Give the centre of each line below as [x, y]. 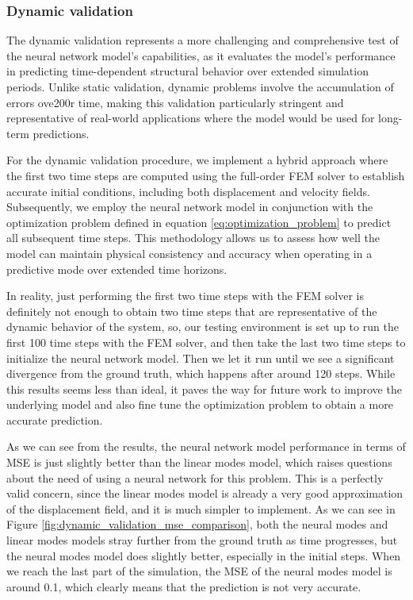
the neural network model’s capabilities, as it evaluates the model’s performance [201, 55]
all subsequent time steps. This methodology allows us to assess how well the [193, 238]
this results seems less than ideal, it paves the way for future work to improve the [204, 388]
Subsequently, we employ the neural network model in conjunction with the [190, 207]
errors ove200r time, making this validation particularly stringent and [175, 102]
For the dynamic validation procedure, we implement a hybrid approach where [197, 160]
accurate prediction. [55, 419]
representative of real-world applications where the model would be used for [191, 118]
